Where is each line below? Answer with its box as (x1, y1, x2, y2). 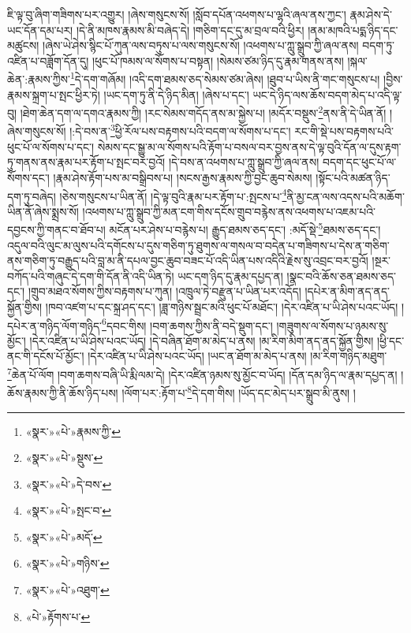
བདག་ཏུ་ (362, 37, 395, 54)
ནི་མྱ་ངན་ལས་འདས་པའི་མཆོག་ (286, 188, 405, 204)
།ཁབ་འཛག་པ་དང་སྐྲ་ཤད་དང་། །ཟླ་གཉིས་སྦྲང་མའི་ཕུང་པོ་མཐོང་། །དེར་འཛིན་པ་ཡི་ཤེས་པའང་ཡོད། (45, 298, 398, 315)
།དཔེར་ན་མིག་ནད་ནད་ (305, 283, 390, 300)
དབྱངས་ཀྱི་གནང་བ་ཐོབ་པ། (7, 222, 106, 237)
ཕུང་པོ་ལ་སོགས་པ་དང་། (7, 138, 95, 155)
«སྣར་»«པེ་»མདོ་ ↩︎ (25, 528, 103, 545)
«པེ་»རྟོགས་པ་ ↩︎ (25, 608, 91, 624)
